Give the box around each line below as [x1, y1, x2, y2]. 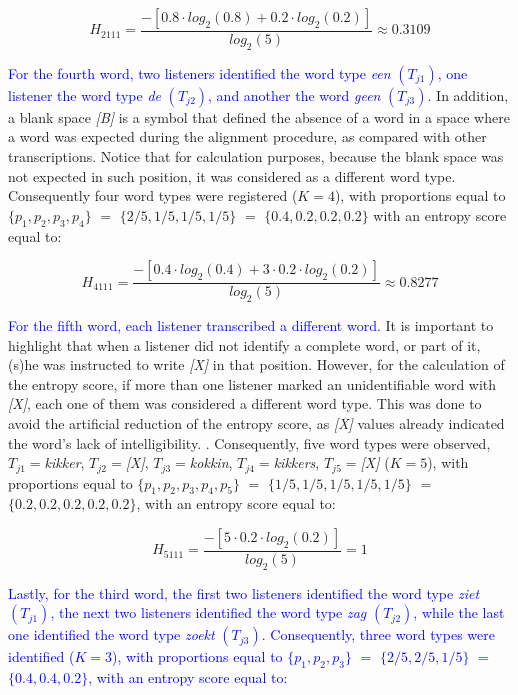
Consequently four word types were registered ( [8, 185, 298, 206]
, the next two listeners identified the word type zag [50, 602, 367, 623]
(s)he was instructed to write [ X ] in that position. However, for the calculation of [8, 354, 505, 375]
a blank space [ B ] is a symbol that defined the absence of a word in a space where [8, 106, 510, 127]
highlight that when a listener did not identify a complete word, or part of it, [8, 334, 481, 355]
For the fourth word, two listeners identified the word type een [8, 62, 391, 83]
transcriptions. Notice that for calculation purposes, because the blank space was [8, 146, 504, 167]
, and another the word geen [208, 84, 381, 105]
